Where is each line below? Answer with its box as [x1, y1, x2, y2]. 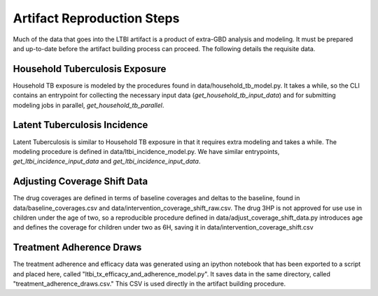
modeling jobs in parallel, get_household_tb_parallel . [13, 101, 164, 109]
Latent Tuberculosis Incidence [13, 119, 148, 131]
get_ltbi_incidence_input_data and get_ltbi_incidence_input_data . [13, 157, 201, 166]
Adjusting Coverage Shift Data [13, 176, 148, 188]
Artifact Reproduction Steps [13, 10, 180, 26]
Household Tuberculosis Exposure [13, 63, 167, 75]
